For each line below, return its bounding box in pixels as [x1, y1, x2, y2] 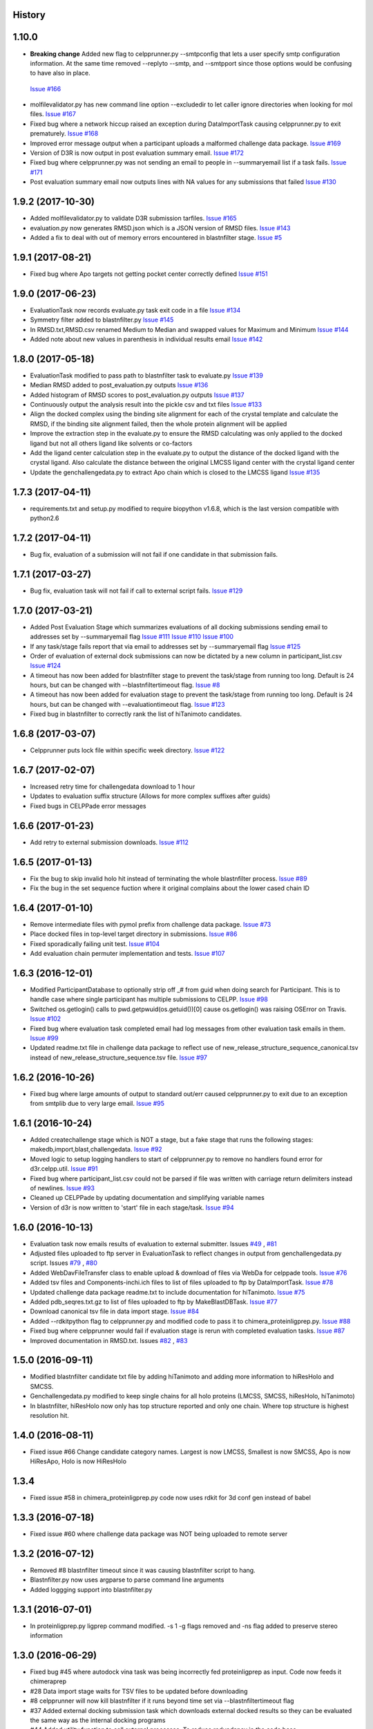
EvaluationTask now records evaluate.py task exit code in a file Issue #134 [30, 306, 241, 314]
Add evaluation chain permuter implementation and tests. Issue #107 [30, 950, 225, 958]
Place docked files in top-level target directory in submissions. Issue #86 [30, 930, 238, 939]
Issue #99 [30, 1034, 59, 1042]
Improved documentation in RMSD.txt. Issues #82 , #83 [30, 1336, 188, 1344]
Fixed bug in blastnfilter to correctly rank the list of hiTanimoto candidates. [30, 710, 242, 719]
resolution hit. [30, 1411, 69, 1419]
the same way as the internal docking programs [30, 1716, 166, 1724]
